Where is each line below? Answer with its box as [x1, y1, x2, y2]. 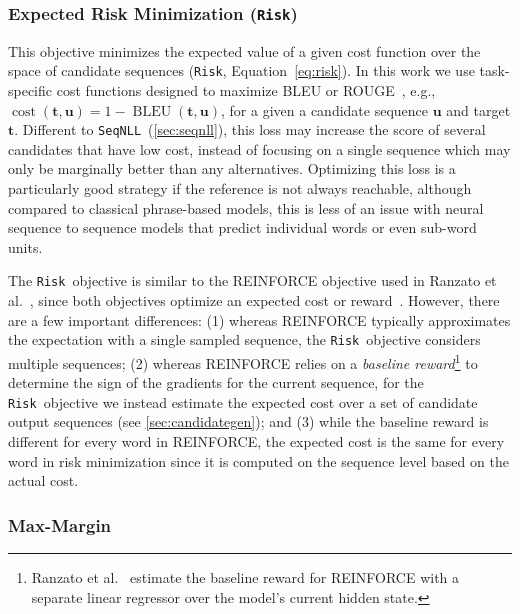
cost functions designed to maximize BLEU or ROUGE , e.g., [56, 80, 436, 101]
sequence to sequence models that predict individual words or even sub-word [8, 217, 477, 238]
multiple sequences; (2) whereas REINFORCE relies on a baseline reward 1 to [8, 349, 478, 373]
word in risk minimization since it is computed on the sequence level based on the [8, 450, 509, 471]
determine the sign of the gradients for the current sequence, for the [8, 372, 424, 393]
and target [446, 99, 511, 120]
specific [8, 80, 53, 101]
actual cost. [8, 470, 79, 491]
